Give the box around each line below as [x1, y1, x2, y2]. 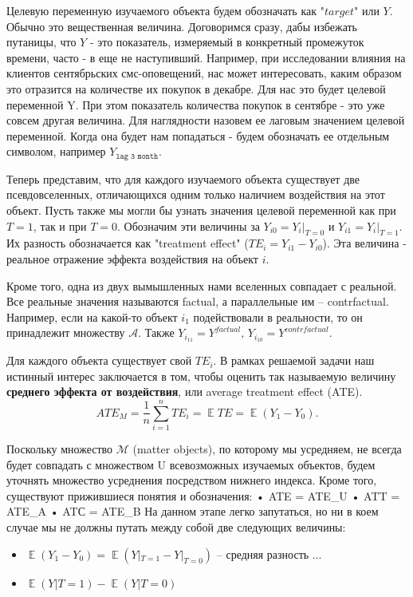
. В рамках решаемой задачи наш [213, 352, 375, 369]
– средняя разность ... [216, 545, 322, 562]
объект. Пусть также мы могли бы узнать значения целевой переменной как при [6, 201, 396, 218]
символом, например [6, 143, 106, 160]
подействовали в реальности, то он [193, 308, 363, 325]
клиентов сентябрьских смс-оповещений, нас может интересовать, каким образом [6, 65, 402, 81]
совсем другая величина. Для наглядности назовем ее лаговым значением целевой [6, 112, 405, 128]
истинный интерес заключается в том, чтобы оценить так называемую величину [6, 367, 396, 384]
